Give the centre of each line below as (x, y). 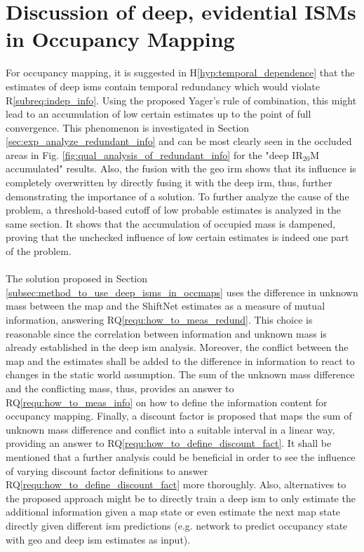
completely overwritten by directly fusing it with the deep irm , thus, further (169, 182)
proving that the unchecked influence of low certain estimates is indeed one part (177, 237)
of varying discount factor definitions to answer (107, 470)
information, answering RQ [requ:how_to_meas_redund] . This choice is (159, 319)
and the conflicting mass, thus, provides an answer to (120, 388)
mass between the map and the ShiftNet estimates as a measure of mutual (166, 306)
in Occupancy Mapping (120, 39)
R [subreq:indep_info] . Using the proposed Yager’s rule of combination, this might (181, 100)
